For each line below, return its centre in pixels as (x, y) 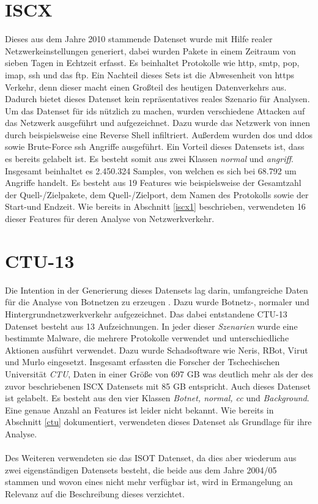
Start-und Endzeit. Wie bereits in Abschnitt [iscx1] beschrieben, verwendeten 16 (155, 206)
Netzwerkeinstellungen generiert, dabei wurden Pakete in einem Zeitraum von (150, 50)
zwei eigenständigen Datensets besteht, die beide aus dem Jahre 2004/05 (141, 469)
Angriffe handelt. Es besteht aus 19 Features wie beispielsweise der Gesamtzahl (153, 183)
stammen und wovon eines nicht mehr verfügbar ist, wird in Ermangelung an (149, 482)
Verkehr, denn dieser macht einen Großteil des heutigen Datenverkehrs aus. (146, 87)
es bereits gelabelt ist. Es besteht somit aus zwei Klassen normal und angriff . (149, 159)
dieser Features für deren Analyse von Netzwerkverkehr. (110, 219)
